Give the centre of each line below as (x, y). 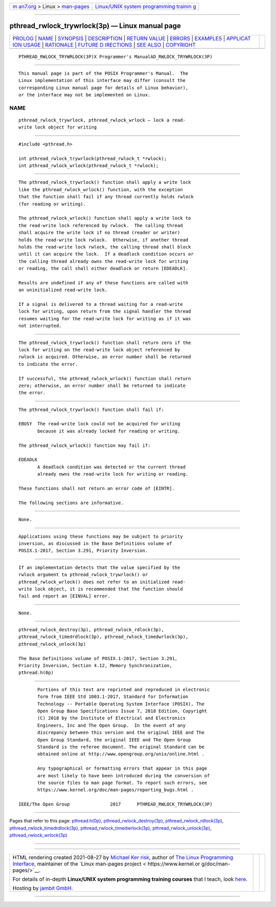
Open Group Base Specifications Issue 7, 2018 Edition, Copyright (122, 711)
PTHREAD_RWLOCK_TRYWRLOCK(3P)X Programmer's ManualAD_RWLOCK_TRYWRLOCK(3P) (116, 57)
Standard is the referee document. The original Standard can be (121, 747)
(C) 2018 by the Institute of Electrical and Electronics (112, 718)
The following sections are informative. (71, 503)
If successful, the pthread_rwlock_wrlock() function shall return (105, 378)
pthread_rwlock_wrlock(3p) (38, 835)
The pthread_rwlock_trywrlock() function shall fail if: (91, 409)
